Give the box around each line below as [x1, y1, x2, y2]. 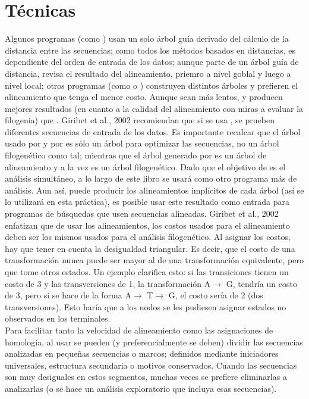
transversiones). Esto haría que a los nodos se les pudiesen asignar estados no [5, 300, 286, 313]
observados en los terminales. [5, 312, 111, 325]
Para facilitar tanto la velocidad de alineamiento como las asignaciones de [5, 323, 273, 336]
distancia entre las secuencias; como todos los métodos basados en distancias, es [5, 43, 295, 56]
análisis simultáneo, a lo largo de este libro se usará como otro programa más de [5, 172, 297, 185]
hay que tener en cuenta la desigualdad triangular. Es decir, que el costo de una [5, 242, 295, 254]
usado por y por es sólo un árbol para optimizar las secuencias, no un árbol [5, 137, 279, 149]
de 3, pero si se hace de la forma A [5, 289, 131, 301]
